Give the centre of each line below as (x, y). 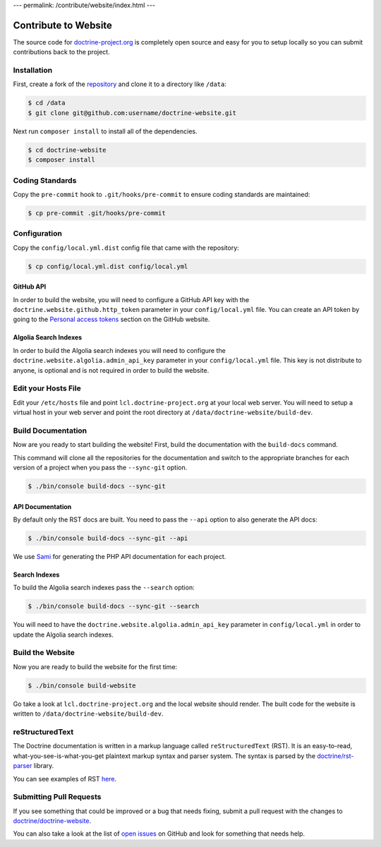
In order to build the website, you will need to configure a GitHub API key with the (131, 299)
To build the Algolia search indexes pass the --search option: (104, 588)
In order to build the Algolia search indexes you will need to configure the (119, 350)
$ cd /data (47, 103)
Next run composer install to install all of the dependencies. (105, 131)
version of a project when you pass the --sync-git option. (100, 467)
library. (44, 766)
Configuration (38, 234)
